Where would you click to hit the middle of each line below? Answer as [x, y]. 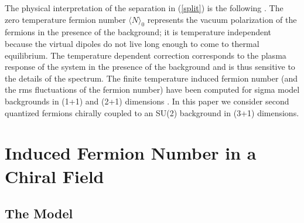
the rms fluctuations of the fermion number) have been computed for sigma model [152, 89]
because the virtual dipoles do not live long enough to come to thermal [132, 43]
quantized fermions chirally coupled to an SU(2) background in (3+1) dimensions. [152, 112]
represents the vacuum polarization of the [222, 19]
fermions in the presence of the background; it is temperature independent [138, 32]
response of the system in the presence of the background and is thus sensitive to [150, 67]
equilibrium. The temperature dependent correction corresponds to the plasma [146, 55]
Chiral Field [54, 176]
